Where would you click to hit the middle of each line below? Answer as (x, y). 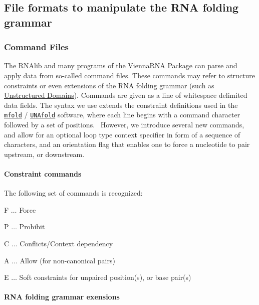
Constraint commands (43, 173)
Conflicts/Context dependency (66, 243)
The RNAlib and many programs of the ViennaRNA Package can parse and (121, 65)
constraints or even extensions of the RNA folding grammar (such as (109, 85)
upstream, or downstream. (44, 154)
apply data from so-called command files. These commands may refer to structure (130, 75)
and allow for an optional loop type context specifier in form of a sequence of (122, 134)
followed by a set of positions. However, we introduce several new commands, (124, 125)
